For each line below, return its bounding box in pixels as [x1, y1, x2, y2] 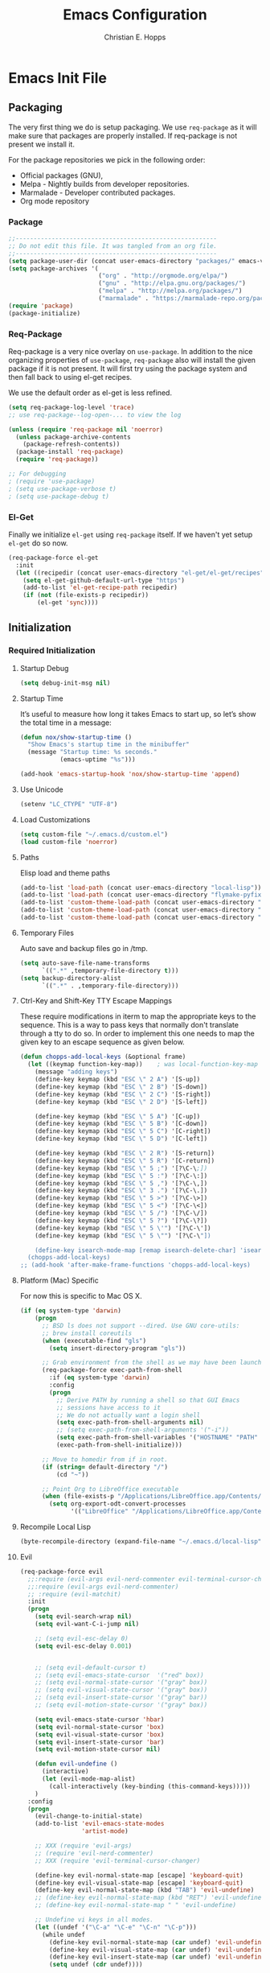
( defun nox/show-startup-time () [19, 733, 133, 741]
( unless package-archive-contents [15, 433, 131, 441]
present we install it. [8, 139, 75, 149]
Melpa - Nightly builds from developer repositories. [19, 179, 190, 188]
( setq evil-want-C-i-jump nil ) [35, 1620, 140, 1629]
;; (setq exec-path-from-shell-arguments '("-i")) [55, 1426, 230, 1434]
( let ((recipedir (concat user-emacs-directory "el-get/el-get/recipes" [15, 569, 264, 577]
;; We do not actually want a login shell [55, 1411, 201, 1419]
